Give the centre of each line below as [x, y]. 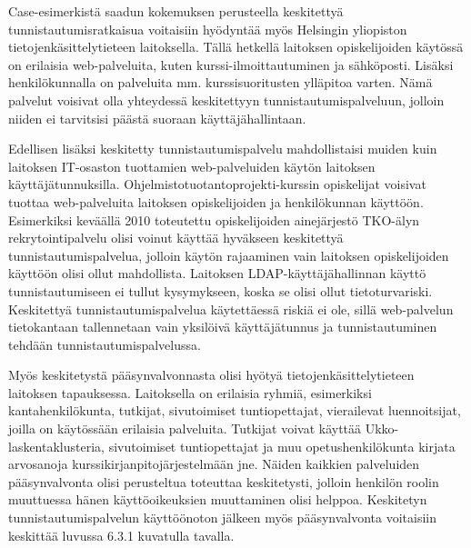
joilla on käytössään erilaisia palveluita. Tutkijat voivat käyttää [185, 428]
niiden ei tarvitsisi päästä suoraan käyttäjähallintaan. [157, 118]
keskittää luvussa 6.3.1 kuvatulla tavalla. [121, 535]
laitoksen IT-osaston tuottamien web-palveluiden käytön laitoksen [192, 166]
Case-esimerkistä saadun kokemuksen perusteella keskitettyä [176, 11]
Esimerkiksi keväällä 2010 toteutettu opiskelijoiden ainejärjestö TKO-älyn [214, 219]
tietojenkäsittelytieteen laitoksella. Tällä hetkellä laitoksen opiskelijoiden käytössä [236, 47]
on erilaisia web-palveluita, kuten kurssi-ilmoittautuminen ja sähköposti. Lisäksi [231, 64]
